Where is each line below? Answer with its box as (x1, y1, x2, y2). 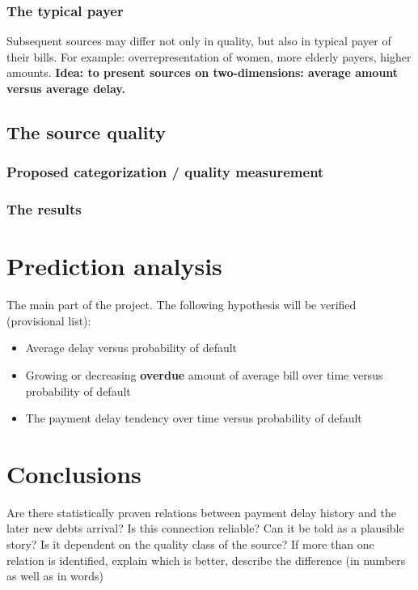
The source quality (6, 119, 166, 144)
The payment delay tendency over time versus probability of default (25, 410, 362, 427)
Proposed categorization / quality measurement (6, 162, 324, 182)
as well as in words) (6, 567, 104, 584)
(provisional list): (6, 312, 91, 329)
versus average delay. (6, 80, 125, 96)
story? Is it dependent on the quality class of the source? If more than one (6, 536, 374, 553)
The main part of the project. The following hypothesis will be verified (6, 296, 357, 313)
